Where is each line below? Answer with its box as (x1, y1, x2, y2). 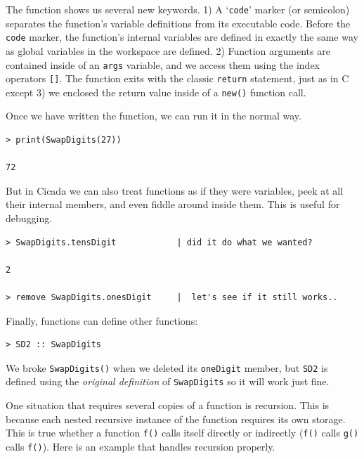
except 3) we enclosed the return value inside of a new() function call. (6, 84, 306, 99)
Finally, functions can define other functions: (6, 313, 198, 328)
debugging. (6, 211, 53, 226)
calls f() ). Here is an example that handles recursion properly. (6, 439, 275, 453)
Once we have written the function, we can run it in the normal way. (6, 108, 301, 123)
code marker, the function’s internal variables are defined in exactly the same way (6, 30, 358, 44)
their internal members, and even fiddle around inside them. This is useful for (6, 197, 340, 212)
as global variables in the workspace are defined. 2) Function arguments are (6, 43, 330, 58)
